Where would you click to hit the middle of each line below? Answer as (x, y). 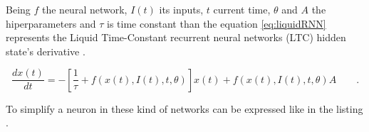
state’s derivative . (46, 51)
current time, (242, 9)
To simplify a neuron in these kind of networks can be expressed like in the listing (184, 108)
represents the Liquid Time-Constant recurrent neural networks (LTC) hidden (176, 37)
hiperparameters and (51, 23)
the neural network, (85, 9)
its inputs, (181, 9)
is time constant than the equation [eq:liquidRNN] (217, 23)
